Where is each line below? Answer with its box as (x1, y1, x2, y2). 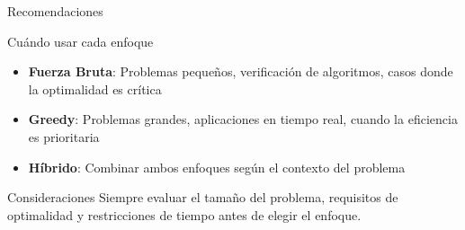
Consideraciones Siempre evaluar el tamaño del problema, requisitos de (7, 188, 398, 207)
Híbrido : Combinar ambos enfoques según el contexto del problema (28, 157, 406, 176)
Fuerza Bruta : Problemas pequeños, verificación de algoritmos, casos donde (28, 62, 453, 81)
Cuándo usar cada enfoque (7, 31, 154, 50)
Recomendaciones (7, 2, 103, 20)
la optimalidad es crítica (28, 79, 162, 98)
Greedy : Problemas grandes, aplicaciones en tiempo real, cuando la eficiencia (28, 110, 458, 128)
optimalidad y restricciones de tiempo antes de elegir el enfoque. (7, 205, 362, 224)
